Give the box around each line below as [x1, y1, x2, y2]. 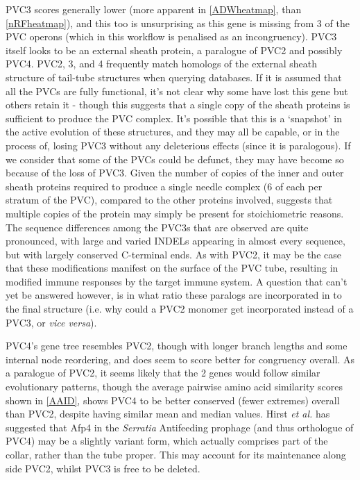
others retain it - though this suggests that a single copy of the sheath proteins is [6, 97, 350, 112]
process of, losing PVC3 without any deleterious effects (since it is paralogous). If [6, 138, 351, 152]
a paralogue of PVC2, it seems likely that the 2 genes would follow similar [6, 365, 320, 380]
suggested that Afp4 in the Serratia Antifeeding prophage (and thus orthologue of [6, 420, 354, 434]
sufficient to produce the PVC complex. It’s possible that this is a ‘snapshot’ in [6, 110, 343, 125]
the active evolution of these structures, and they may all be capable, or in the [6, 124, 340, 139]
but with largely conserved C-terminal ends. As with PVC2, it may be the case [6, 247, 341, 261]
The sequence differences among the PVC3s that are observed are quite [6, 220, 309, 234]
